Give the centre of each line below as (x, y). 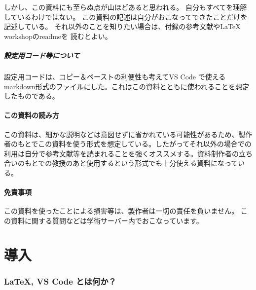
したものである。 (32, 96)
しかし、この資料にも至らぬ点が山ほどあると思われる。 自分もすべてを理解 (126, 7)
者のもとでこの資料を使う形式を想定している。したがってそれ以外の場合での (128, 144)
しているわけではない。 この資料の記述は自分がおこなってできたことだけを (126, 17)
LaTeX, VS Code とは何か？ (60, 281)
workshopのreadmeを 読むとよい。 (58, 36)
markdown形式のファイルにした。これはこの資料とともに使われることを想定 (127, 86)
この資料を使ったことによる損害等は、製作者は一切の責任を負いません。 (121, 211)
